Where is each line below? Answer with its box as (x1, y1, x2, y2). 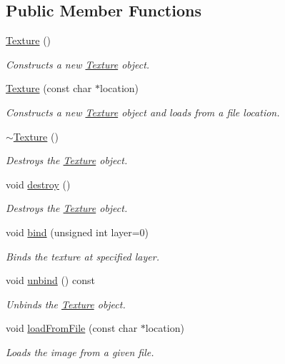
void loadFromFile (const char (6, 320, 138, 335)
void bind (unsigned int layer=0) (6, 224, 149, 239)
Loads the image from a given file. (6, 344, 154, 359)
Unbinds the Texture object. (6, 296, 126, 311)
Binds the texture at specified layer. (6, 248, 159, 263)
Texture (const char (6, 81, 92, 96)
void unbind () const (6, 273, 95, 288)
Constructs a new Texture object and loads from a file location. (6, 104, 280, 119)
